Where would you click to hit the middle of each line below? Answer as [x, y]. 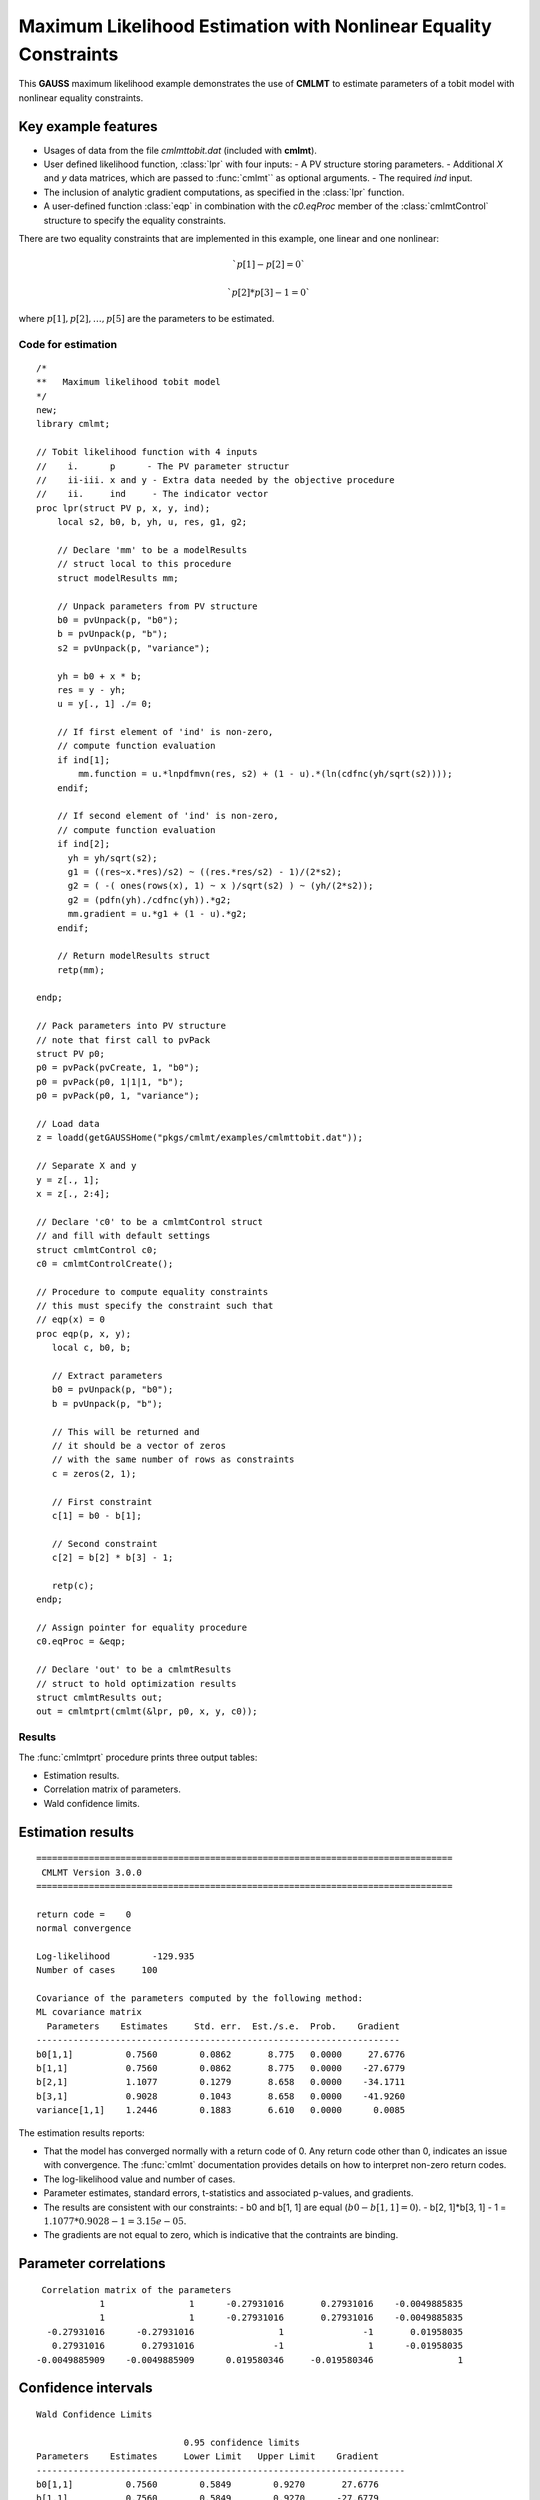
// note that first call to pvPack [123, 1039]
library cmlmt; [73, 424]
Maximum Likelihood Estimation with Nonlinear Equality [255, 26]
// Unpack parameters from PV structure [157, 606]
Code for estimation [68, 344]
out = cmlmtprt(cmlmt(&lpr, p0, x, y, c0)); [147, 1711]
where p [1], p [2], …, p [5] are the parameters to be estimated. [146, 318]
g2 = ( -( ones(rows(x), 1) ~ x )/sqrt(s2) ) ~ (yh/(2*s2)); [220, 886]
